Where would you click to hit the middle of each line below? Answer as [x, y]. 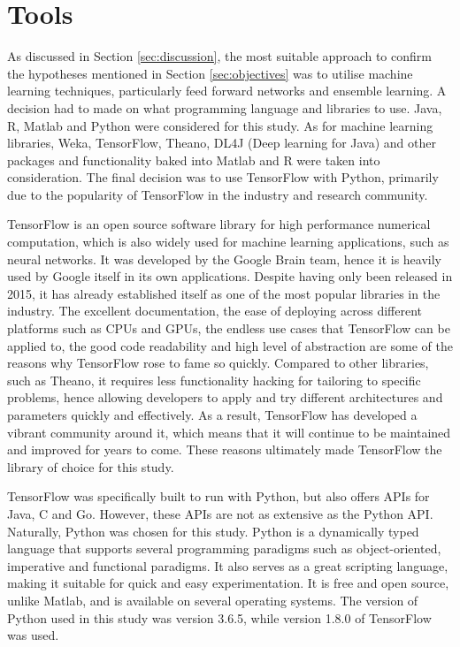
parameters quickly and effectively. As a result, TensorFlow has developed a [212, 415]
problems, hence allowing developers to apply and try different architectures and [225, 397]
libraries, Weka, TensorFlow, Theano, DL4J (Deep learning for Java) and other [222, 143]
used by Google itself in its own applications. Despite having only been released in [230, 276]
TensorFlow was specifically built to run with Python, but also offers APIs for [218, 496]
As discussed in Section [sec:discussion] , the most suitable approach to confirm [219, 56]
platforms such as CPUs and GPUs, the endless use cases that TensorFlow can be [229, 328]
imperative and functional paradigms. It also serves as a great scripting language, [228, 565]
